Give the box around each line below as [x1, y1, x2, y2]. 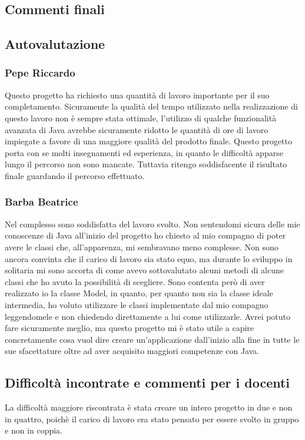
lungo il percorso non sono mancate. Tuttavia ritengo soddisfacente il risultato [5, 158, 287, 170]
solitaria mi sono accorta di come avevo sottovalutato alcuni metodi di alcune [5, 264, 284, 276]
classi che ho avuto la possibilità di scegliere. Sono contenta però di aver [5, 275, 265, 287]
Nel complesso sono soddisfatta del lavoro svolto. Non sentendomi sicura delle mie [5, 217, 300, 230]
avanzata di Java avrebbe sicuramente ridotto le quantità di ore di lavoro [5, 123, 268, 135]
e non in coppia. [5, 424, 63, 436]
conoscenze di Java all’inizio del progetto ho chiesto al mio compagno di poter [5, 229, 286, 241]
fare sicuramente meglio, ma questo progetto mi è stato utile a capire [5, 322, 254, 334]
